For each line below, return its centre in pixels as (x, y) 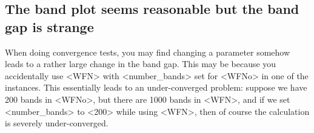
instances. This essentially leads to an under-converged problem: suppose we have (156, 87)
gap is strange (49, 26)
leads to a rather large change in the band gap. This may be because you (141, 64)
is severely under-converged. (57, 123)
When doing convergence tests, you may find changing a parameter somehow (148, 52)
